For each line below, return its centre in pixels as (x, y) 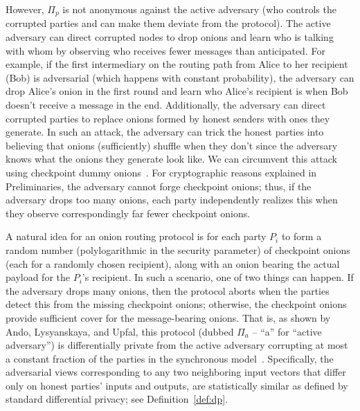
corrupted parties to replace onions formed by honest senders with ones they (168, 118)
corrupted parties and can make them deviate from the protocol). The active (168, 23)
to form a (301, 236)
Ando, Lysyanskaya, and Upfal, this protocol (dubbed (120, 331)
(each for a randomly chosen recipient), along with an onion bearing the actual (173, 263)
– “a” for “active (287, 331)
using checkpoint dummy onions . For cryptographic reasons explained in (161, 172)
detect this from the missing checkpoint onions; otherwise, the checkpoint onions (176, 304)
